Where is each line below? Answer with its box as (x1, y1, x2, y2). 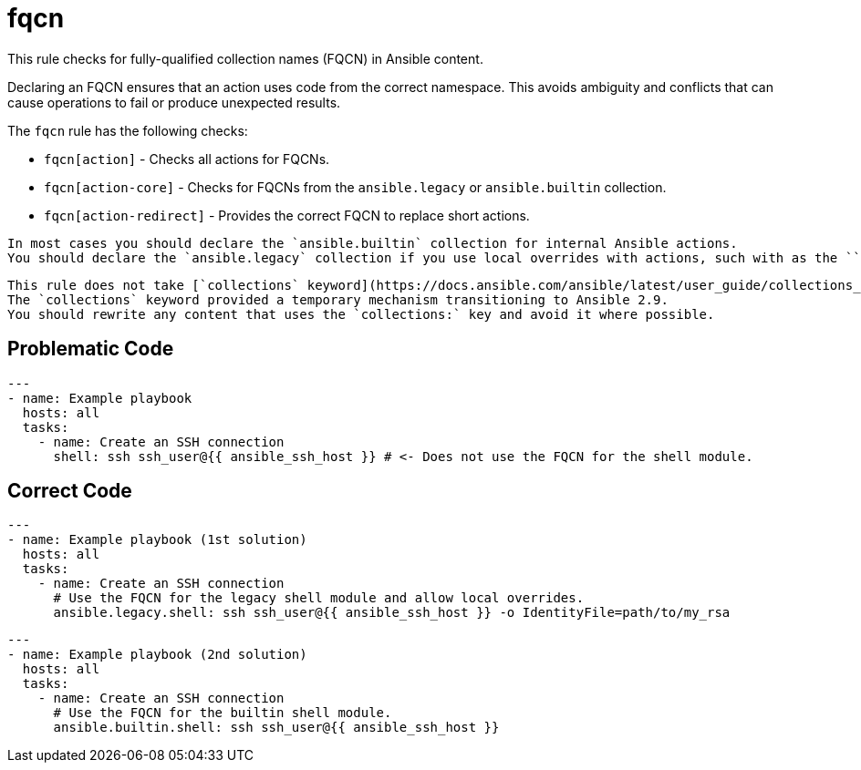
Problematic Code (7, 337, 174, 361)
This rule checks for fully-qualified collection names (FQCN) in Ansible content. (7, 50, 483, 67)
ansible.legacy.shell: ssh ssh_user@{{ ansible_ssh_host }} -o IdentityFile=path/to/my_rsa (53, 605, 731, 621)
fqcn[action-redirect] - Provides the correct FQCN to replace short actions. (44, 207, 530, 223)
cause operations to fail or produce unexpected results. (7, 94, 341, 110)
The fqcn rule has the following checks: (7, 122, 248, 139)
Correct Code (7, 479, 132, 503)
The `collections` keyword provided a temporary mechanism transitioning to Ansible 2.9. (7, 292, 669, 307)
